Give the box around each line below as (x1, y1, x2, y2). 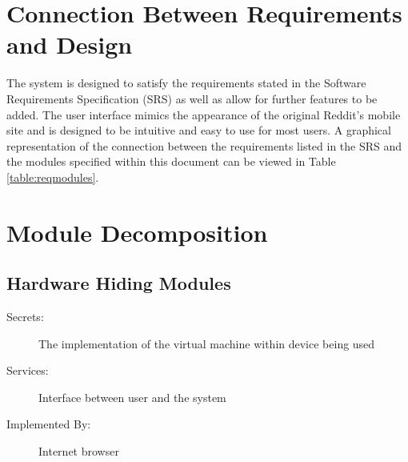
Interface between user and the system (38, 388, 226, 405)
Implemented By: (6, 416, 91, 432)
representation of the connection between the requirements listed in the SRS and (6, 137, 402, 154)
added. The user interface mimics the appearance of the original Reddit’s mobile (6, 106, 401, 123)
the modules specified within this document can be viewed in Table (6, 153, 336, 170)
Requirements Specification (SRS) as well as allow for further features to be (6, 90, 378, 106)
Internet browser (38, 443, 119, 460)
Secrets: (6, 308, 44, 325)
